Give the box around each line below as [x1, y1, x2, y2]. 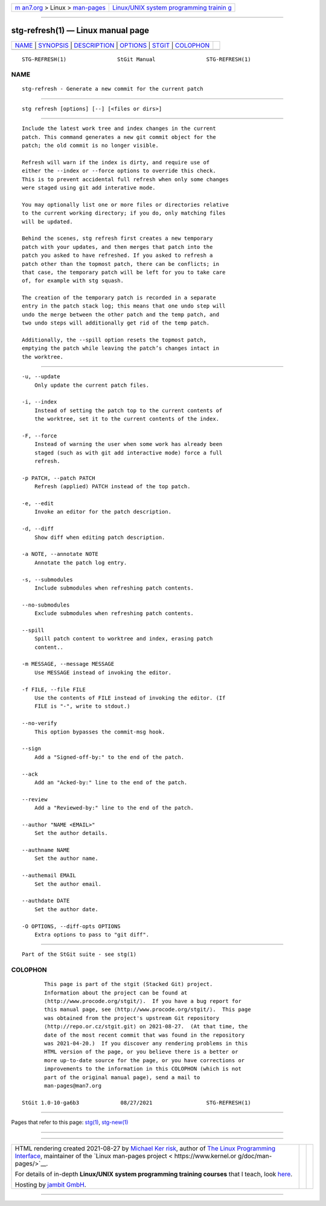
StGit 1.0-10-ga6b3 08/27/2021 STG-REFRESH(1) [22, 1099, 251, 1106]
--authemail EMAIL [22, 872, 77, 879]
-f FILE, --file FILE [22, 686, 86, 693]
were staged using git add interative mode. [22, 184, 156, 191]
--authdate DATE [22, 897, 70, 904]
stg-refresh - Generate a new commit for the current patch [22, 85, 203, 92]
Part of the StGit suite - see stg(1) [22, 951, 137, 958]
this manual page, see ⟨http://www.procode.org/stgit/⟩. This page [44, 1006, 251, 1013]
